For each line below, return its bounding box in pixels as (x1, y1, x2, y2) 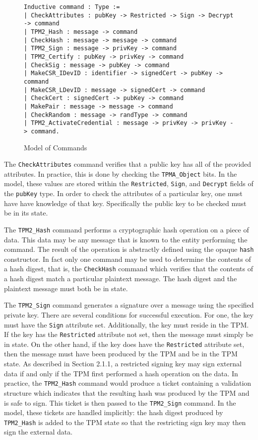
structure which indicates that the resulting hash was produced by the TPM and (4, 387, 250, 398)
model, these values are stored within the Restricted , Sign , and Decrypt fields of (4, 178, 254, 189)
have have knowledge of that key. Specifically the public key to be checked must (4, 198, 247, 208)
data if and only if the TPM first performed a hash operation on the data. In (4, 368, 238, 378)
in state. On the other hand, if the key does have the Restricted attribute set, (4, 338, 245, 349)
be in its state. (4, 208, 48, 218)
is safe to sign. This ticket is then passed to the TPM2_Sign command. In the (4, 397, 236, 408)
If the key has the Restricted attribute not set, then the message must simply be (4, 329, 254, 339)
